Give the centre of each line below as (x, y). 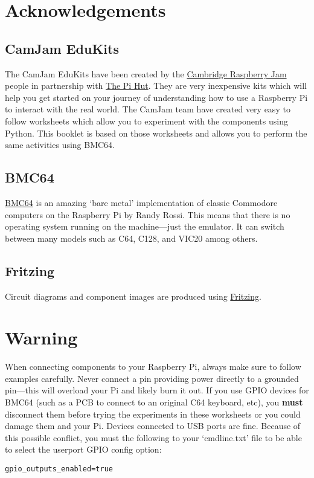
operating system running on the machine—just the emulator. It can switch (145, 226)
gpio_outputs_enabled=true (59, 469)
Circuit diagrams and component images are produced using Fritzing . (133, 296)
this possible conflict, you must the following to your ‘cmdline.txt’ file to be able (153, 437)
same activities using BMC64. (60, 145)
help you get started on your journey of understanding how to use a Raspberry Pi (156, 97)
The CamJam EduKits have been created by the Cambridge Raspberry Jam (146, 73)
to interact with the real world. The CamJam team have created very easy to (148, 109)
